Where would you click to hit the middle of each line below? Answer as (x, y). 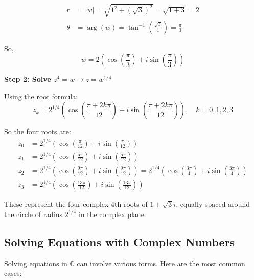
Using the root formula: (41, 96)
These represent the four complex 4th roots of (76, 204)
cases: (13, 273)
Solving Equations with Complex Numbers (120, 241)
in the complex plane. (112, 214)
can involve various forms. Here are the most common (161, 263)
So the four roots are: (38, 131)
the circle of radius (33, 214)
